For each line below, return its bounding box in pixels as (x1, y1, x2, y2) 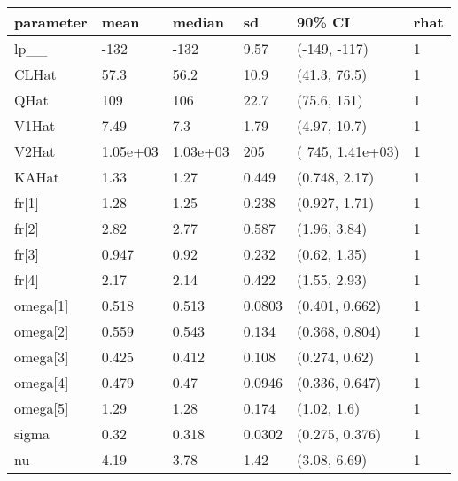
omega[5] (14, 398, 69, 418)
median (172, 12, 224, 32)
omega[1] (14, 295, 69, 315)
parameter (14, 12, 88, 32)
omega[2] (14, 321, 69, 341)
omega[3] (14, 346, 69, 367)
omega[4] (14, 372, 69, 392)
